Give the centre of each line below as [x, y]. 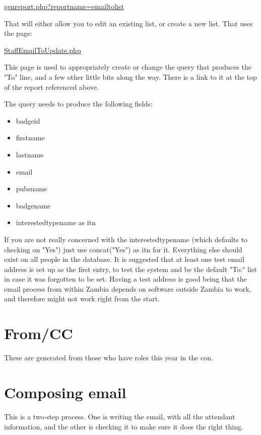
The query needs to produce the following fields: [78, 104]
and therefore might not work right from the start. [82, 298]
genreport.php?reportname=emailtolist [64, 6]
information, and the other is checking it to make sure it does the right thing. [124, 426]
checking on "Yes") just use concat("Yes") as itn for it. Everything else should [123, 249]
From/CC [39, 333]
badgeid [28, 120]
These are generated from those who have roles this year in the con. [109, 358]
